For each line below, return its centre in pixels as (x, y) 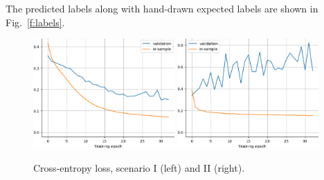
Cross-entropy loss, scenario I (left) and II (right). (139, 167)
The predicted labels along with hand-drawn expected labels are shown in (162, 8)
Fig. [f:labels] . (35, 22)
